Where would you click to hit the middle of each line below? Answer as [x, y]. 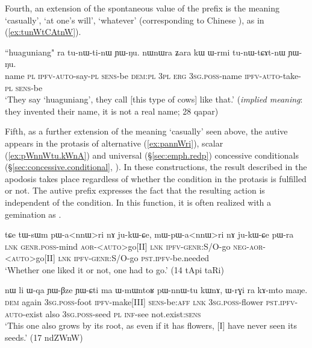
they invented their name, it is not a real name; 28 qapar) [112, 111]
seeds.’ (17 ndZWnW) [44, 337]
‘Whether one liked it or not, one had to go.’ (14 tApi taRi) [114, 269]
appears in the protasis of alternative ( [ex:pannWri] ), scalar [114, 143]
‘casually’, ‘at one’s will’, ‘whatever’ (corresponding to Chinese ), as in [135, 20]
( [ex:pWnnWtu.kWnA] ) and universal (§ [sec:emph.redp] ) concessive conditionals [152, 155]
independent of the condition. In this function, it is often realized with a [138, 202]
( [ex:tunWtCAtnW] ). [43, 32]
